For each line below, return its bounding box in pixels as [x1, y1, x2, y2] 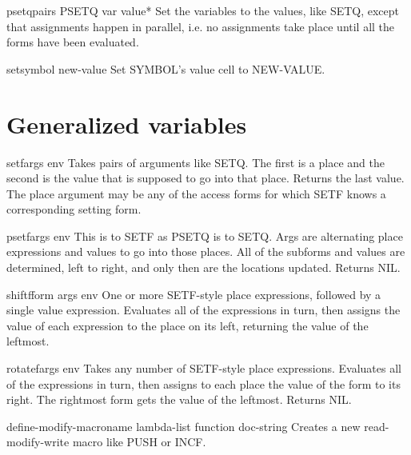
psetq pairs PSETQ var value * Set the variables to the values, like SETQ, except [6, 2, 400, 18]
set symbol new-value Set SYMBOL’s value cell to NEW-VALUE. [6, 60, 325, 77]
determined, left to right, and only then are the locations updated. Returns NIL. [6, 259, 401, 276]
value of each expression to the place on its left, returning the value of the [6, 317, 369, 333]
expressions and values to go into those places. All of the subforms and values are [6, 243, 405, 260]
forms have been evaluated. [6, 34, 139, 50]
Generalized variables [6, 107, 247, 140]
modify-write [6, 433, 70, 450]
